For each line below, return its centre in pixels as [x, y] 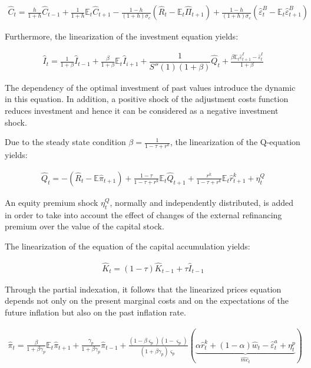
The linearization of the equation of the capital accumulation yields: [128, 246]
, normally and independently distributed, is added [201, 202]
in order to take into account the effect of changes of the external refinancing [143, 214]
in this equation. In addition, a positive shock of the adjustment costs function [147, 99]
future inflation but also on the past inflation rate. [95, 312]
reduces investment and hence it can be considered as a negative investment [142, 110]
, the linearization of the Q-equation [235, 142]
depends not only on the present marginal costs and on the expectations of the [147, 300]
